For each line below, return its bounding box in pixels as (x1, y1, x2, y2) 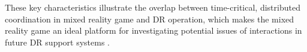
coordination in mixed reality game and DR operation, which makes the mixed (5, 12, 294, 25)
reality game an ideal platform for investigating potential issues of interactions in (5, 24, 302, 37)
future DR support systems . (5, 35, 110, 48)
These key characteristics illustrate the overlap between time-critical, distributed (5, 1, 300, 13)
